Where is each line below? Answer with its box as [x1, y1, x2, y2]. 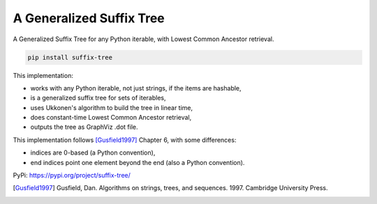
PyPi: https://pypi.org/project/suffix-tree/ [13, 171, 131, 180]
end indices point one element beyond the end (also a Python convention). [30, 158, 245, 166]
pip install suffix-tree [27, 53, 113, 61]
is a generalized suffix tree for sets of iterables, [30, 94, 167, 102]
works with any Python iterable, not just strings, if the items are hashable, [30, 84, 242, 92]
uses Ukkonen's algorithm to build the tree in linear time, [30, 103, 193, 111]
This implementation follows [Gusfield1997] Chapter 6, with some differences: [13, 136, 237, 144]
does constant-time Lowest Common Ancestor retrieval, [30, 113, 192, 122]
